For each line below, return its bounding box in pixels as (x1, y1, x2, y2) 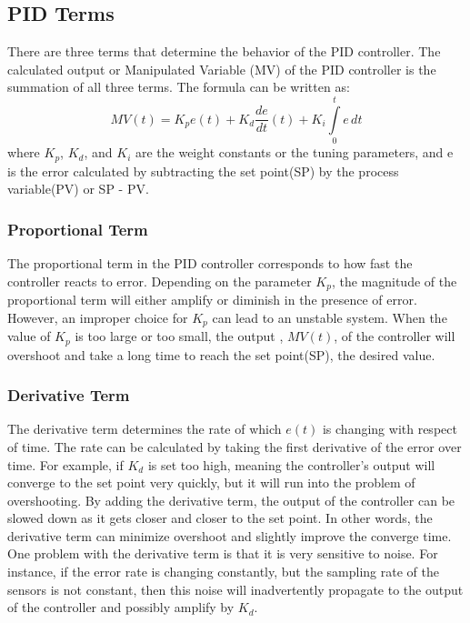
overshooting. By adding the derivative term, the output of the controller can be (7, 490, 455, 509)
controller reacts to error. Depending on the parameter (7, 271, 312, 290)
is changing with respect (322, 419, 457, 438)
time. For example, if (7, 455, 124, 474)
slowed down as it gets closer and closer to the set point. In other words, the (7, 508, 433, 528)
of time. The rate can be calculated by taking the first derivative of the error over (7, 437, 462, 456)
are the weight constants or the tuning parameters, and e (135, 143, 454, 162)
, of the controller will (334, 327, 455, 346)
